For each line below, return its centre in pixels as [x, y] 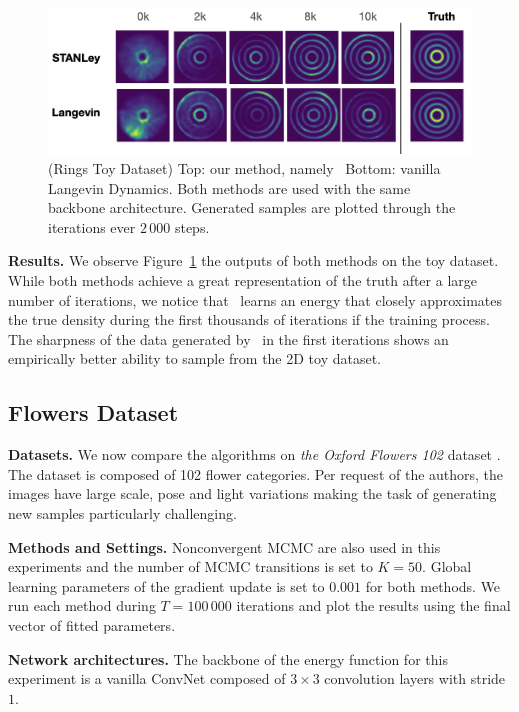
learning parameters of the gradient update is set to [166, 585]
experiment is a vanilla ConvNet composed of [147, 678]
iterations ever [92, 226]
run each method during [82, 605]
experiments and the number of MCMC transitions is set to [190, 566]
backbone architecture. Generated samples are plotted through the [252, 207]
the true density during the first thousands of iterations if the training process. [249, 319]
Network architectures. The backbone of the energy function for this [228, 658]
